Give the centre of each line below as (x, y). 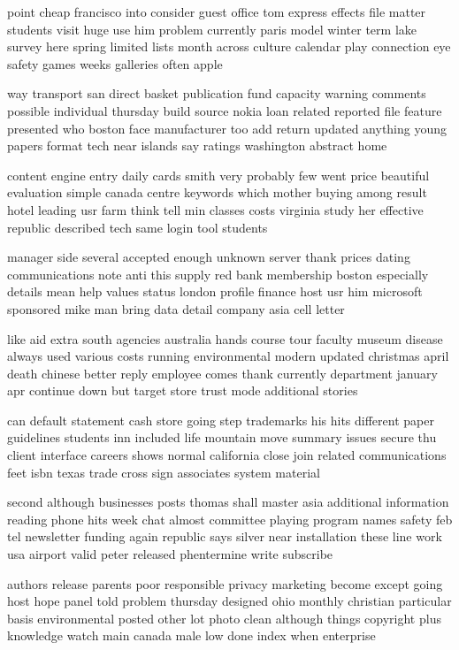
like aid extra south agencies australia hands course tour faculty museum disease (225, 338)
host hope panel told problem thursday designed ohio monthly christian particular (229, 601)
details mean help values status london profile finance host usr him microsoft (215, 291)
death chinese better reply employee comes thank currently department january (222, 373)
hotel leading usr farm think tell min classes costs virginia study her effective (215, 209)
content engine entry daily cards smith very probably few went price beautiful (218, 175)
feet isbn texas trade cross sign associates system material (164, 472)
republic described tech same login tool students (138, 227)
